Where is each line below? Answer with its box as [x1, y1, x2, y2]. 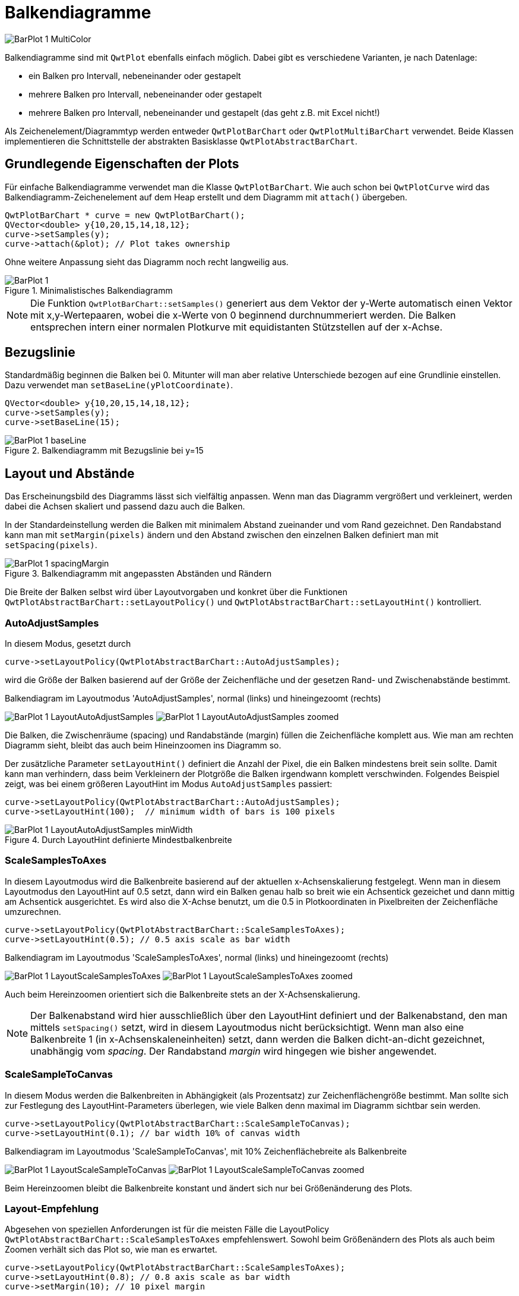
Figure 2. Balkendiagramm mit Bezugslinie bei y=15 [5, 445, 204, 456]
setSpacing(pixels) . [5, 540, 97, 551]
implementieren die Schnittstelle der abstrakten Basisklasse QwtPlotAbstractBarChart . [5, 136, 357, 146]
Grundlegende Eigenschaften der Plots [5, 156, 239, 172]
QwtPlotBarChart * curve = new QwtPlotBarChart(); [5, 210, 245, 220]
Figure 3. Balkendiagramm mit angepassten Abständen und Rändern [5, 568, 272, 579]
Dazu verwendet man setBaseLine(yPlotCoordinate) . [5, 380, 233, 391]
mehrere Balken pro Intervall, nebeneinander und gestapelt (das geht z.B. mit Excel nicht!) [29, 107, 380, 118]
